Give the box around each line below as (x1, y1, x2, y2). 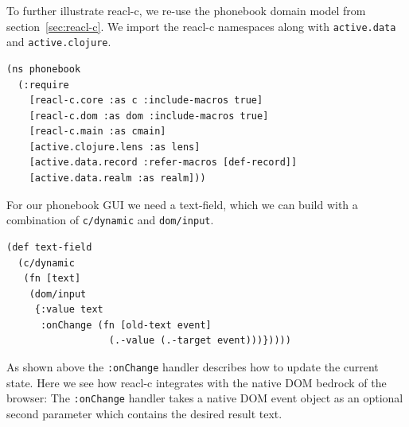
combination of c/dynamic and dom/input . (6, 212, 214, 228)
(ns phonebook (6, 63, 81, 75)
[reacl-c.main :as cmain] (29, 126, 166, 138)
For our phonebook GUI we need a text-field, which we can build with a (6, 196, 358, 212)
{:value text (34, 304, 103, 316)
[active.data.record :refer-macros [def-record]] (29, 157, 298, 169)
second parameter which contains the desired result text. (6, 405, 282, 421)
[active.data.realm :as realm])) (29, 173, 206, 184)
